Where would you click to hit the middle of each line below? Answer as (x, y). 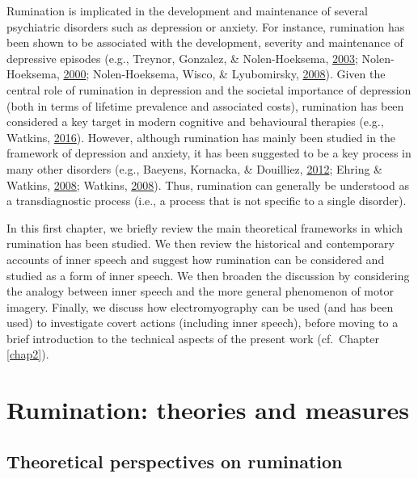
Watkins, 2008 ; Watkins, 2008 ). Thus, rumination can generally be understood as (208, 184)
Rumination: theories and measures (208, 410)
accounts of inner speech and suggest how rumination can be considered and (196, 259)
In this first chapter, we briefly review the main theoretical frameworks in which (205, 227)
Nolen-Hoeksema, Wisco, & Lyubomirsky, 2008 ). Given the (239, 74)
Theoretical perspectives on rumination (175, 461)
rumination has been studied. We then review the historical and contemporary (201, 243)
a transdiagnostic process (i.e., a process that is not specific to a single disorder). (207, 201)
